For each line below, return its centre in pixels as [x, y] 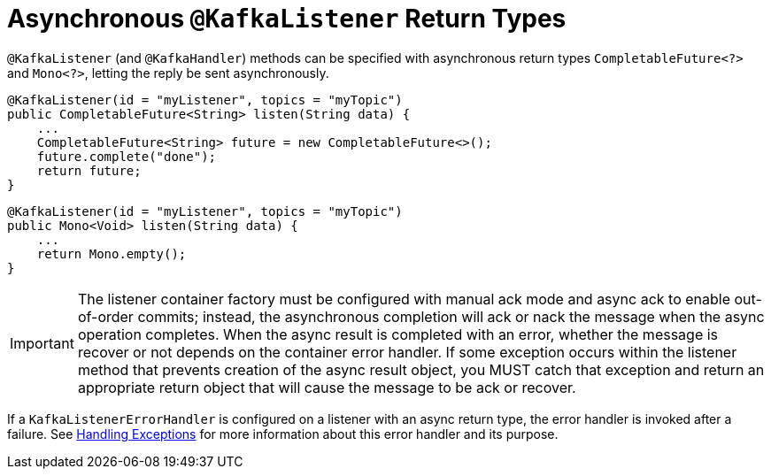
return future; [89, 170]
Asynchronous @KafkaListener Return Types [287, 19]
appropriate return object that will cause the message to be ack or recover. [327, 387]
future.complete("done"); [127, 156]
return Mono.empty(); [112, 253]
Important [42, 343]
